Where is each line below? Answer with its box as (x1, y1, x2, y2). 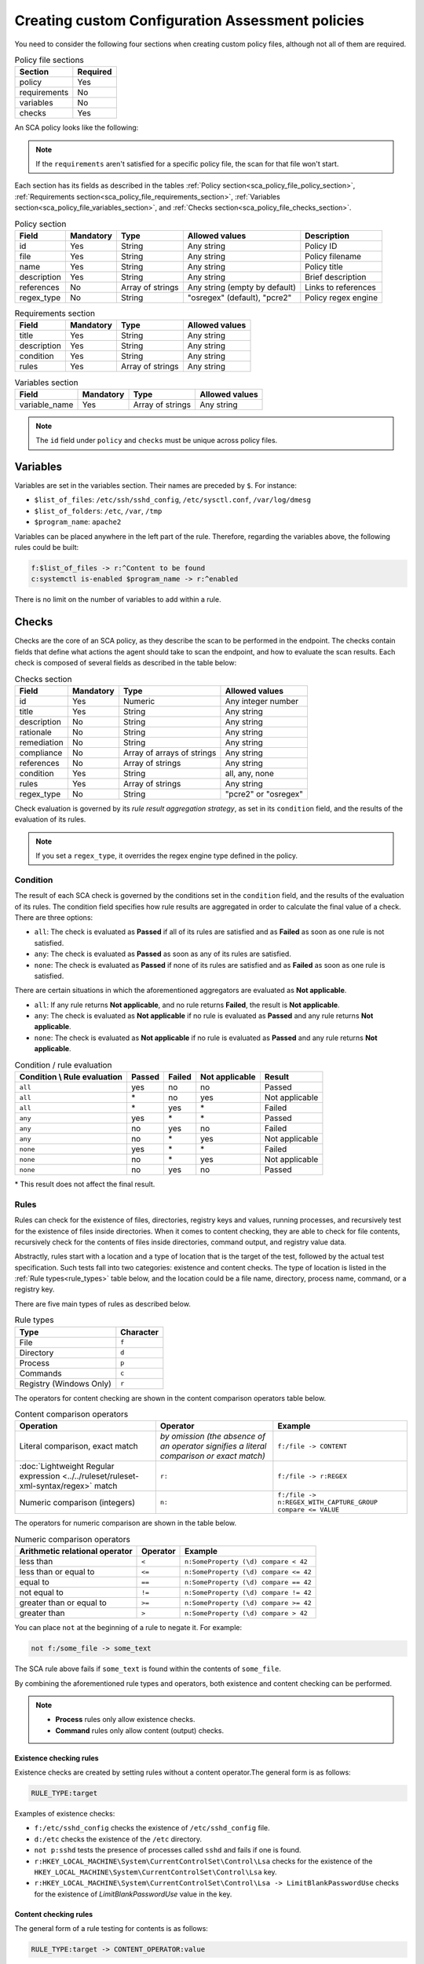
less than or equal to (19, 1566, 95, 1577)
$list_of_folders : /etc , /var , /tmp (34, 506, 163, 515)
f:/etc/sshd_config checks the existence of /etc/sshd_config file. (34, 1823, 270, 1833)
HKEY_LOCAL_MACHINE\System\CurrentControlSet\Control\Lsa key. (34, 1867, 278, 1877)
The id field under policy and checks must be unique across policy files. (35, 436, 278, 445)
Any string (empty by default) (187, 282, 296, 293)
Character (120, 1326, 159, 1337)
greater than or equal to (19, 1597, 108, 1608)
